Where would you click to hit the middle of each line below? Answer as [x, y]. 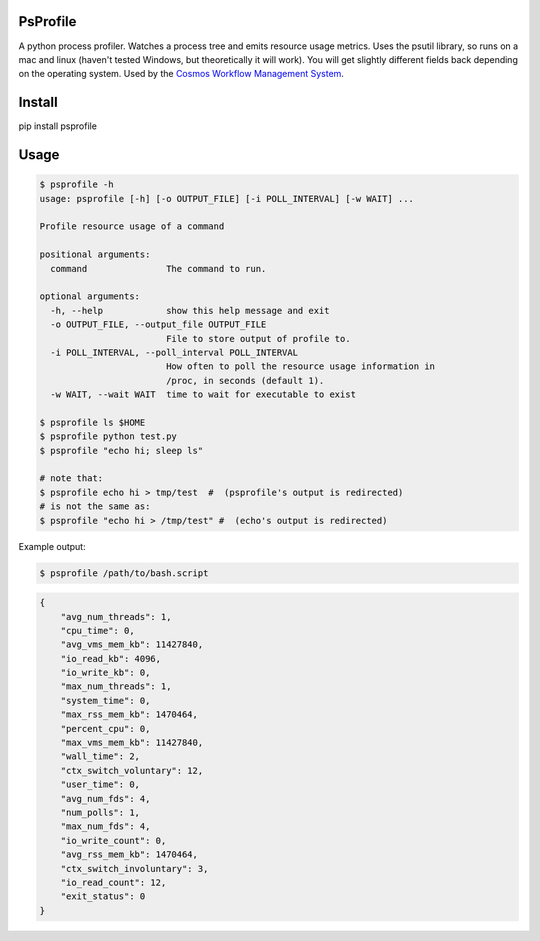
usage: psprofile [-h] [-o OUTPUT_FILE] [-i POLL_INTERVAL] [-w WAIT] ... [227, 198]
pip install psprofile [57, 126]
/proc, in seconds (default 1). [245, 380]
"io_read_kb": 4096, [111, 658]
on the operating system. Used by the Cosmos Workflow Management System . [181, 74]
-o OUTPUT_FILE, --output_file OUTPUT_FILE [158, 324]
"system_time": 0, [105, 700]
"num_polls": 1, [100, 812]
